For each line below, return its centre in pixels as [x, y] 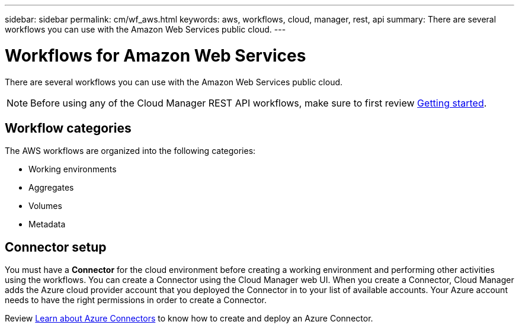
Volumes [45, 206]
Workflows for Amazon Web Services [156, 55]
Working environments [73, 169]
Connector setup [56, 247]
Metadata [47, 224]
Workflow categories [68, 128]
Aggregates [51, 188]
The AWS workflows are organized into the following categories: [130, 151]
